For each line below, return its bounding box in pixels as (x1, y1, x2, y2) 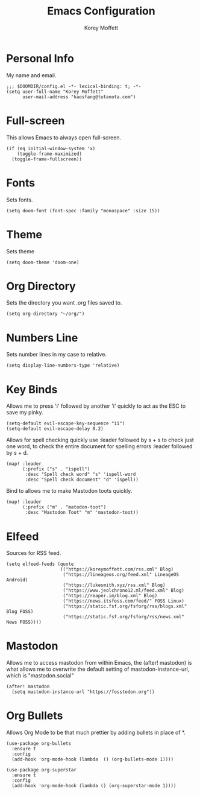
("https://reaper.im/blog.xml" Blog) (63, 593, 158, 599)
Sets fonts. (6, 196, 33, 203)
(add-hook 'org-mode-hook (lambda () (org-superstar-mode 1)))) (11, 783, 177, 789)
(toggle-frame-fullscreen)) (11, 156, 83, 162)
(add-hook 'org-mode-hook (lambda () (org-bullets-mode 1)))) (11, 756, 173, 762)
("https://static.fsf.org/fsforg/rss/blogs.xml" (63, 603, 187, 610)
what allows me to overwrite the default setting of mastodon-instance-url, (6, 665, 190, 673)
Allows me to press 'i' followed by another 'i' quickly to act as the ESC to (6, 402, 186, 410)
